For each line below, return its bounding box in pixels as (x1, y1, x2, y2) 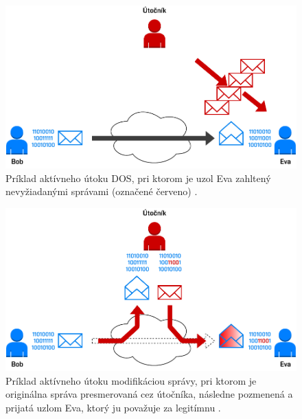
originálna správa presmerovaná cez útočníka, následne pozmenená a (5, 387, 293, 401)
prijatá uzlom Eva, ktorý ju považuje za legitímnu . (5, 400, 221, 414)
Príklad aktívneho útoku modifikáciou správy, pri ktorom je (5, 373, 257, 387)
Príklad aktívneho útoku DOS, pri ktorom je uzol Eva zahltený (5, 170, 271, 185)
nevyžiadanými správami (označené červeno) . (5, 184, 198, 199)
